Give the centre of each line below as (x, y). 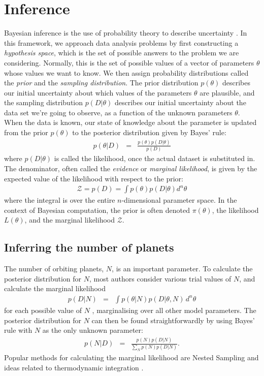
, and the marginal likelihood (70, 220)
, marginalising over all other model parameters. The (174, 310)
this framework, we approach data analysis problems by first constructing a (121, 42)
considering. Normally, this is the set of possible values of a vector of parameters (129, 62)
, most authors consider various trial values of (160, 278)
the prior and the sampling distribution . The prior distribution (101, 83)
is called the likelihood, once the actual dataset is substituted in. (155, 158)
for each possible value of (43, 310)
